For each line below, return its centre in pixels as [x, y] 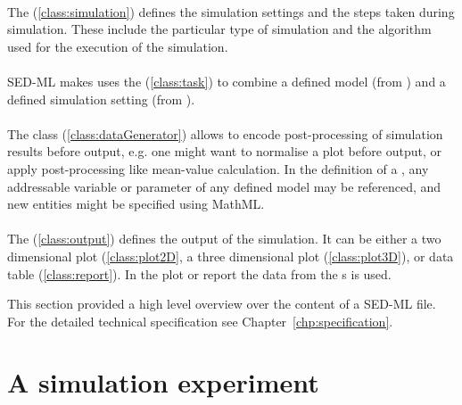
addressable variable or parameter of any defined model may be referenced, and [224, 186]
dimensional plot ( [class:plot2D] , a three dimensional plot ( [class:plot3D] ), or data [231, 256]
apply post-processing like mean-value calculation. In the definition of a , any [218, 168]
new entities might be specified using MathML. [136, 204]
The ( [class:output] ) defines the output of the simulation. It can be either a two [224, 239]
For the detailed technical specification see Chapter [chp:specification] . [200, 321]
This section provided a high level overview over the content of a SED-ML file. [222, 304]
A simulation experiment [163, 382]
